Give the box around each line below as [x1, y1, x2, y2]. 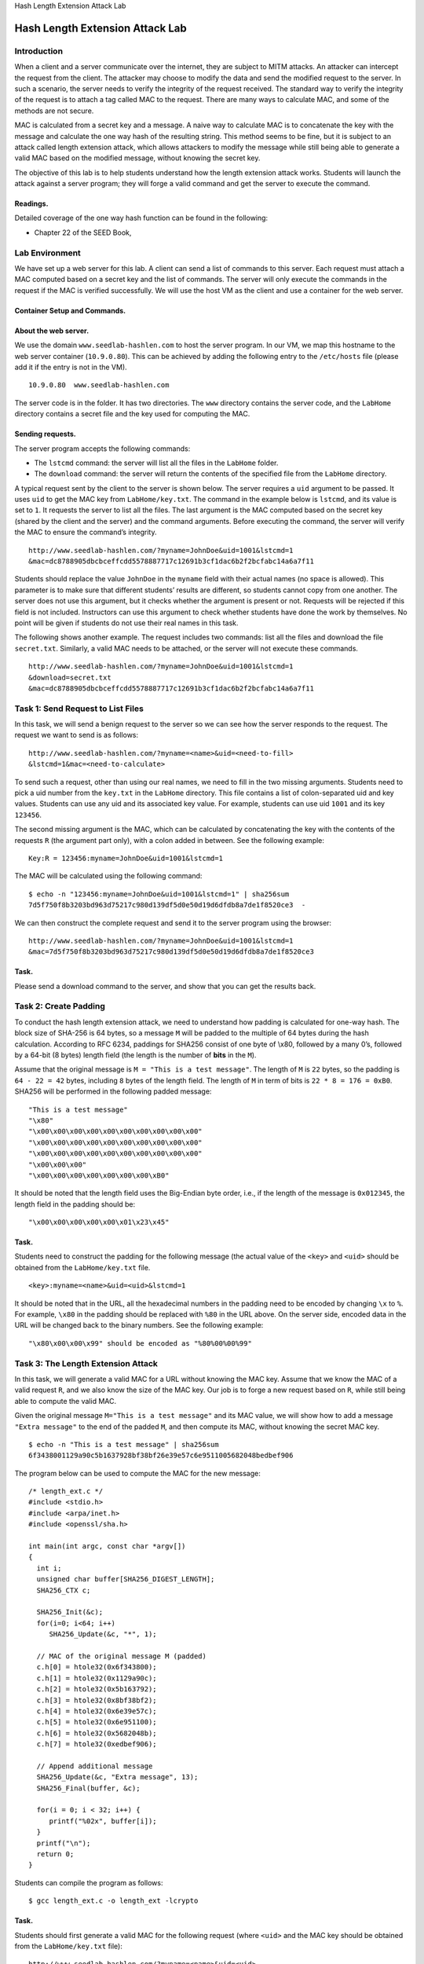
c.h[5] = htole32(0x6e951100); [36, 1717, 157, 1727]
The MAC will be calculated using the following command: [14, 871, 203, 881]
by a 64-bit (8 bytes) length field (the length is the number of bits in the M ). [14, 1050, 257, 1060]
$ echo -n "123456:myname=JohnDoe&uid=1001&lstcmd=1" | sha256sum [28, 889, 290, 899]
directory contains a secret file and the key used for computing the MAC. [14, 409, 250, 419]
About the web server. [14, 326, 90, 335]
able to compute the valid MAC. [14, 1396, 117, 1405]
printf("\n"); [36, 1838, 91, 1848]
